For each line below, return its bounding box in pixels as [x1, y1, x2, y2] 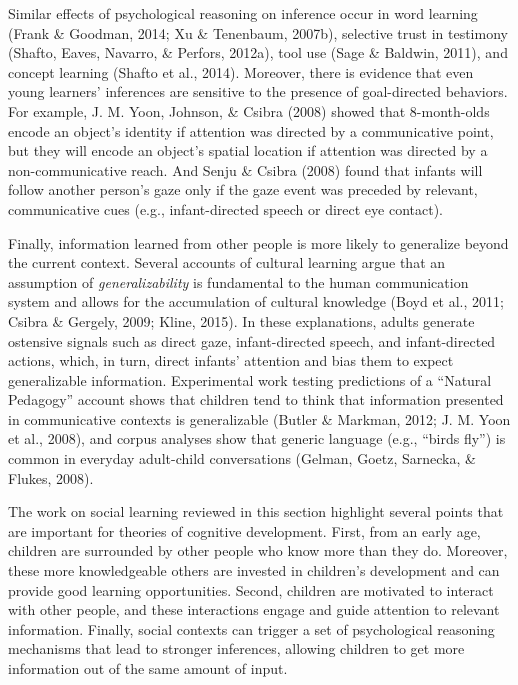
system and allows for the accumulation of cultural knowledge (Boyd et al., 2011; [8, 291, 504, 312]
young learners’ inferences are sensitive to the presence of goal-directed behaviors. [8, 81, 508, 102]
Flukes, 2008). [8, 467, 94, 488]
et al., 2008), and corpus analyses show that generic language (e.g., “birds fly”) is [8, 428, 506, 449]
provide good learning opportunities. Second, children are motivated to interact [8, 579, 494, 600]
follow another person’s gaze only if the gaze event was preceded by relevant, [8, 179, 478, 200]
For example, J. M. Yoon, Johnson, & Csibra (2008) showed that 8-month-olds [8, 100, 490, 121]
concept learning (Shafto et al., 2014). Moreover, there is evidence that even [8, 61, 474, 82]
